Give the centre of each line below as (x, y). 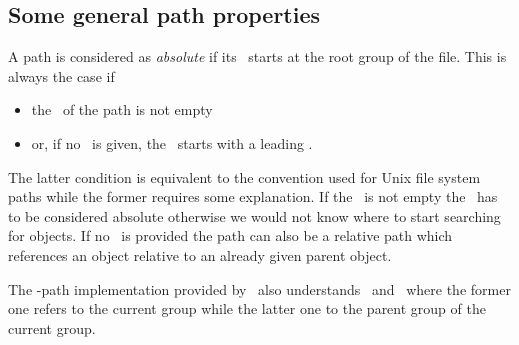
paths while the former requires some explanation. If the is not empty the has (253, 196)
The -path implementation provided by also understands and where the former (259, 288)
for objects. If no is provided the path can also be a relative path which (230, 235)
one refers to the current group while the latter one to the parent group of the (247, 308)
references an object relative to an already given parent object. (200, 254)
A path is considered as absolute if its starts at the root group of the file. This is (257, 56)
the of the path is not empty (122, 109)
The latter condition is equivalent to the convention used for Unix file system (244, 176)
